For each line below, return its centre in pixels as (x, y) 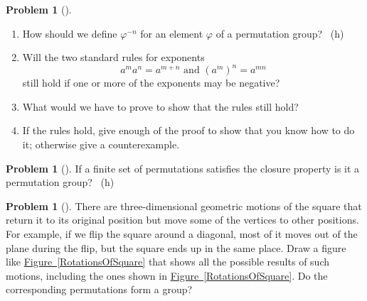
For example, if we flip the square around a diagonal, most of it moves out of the (182, 234)
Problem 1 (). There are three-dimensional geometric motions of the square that (184, 206)
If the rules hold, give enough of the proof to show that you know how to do (188, 130)
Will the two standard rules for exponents (113, 57)
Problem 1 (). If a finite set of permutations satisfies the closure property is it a (183, 168)
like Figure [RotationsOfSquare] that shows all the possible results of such (167, 262)
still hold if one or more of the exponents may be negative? (151, 83)
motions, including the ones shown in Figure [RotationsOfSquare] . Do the (167, 275)
